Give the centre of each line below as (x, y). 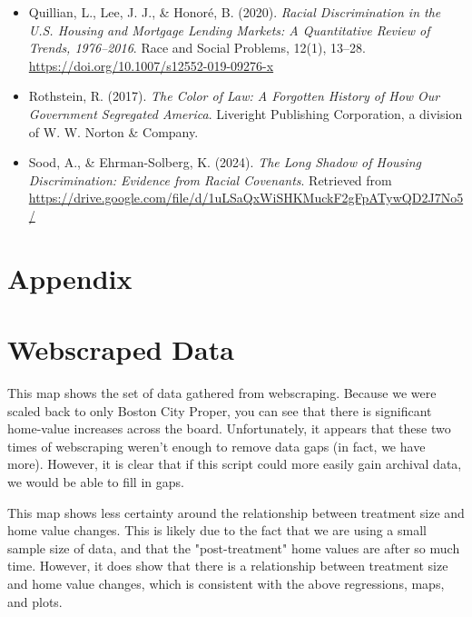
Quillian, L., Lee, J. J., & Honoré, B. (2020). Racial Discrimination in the (235, 12)
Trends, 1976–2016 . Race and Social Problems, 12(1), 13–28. (197, 48)
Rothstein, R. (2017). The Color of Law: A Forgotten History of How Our (234, 96)
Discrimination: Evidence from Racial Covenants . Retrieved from (210, 179)
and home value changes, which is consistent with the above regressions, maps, (226, 583)
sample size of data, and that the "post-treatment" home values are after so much (234, 547)
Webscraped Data (121, 349)
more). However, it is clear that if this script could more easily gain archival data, (235, 464)
